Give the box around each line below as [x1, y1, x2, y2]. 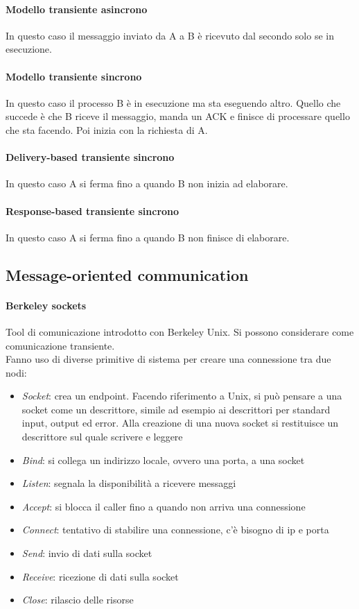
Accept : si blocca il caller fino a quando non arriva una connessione [21, 499, 306, 513]
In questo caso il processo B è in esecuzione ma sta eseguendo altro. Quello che [6, 95, 341, 110]
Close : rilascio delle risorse [21, 592, 134, 607]
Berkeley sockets [6, 298, 87, 312]
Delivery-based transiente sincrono [6, 150, 175, 164]
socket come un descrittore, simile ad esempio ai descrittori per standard [21, 402, 331, 416]
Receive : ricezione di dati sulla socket [21, 569, 179, 583]
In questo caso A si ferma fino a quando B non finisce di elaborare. [6, 230, 290, 244]
